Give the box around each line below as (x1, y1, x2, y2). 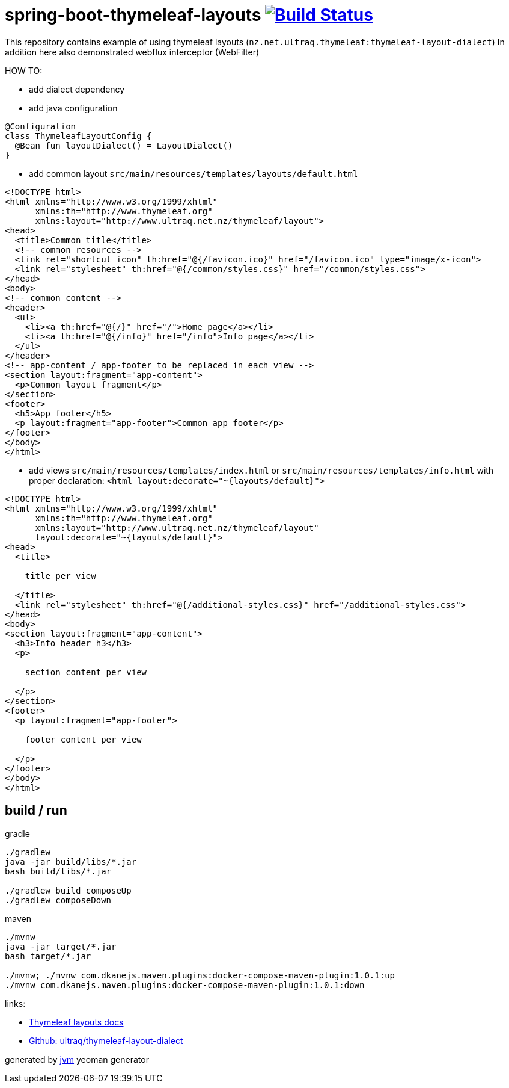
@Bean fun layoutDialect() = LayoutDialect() (14, 140, 233, 150)
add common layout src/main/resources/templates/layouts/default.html (29, 168, 358, 179)
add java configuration (29, 102, 118, 113)
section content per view (25, 667, 147, 677)
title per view (25, 570, 96, 581)
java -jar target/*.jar (5, 941, 117, 951)
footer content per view (25, 734, 142, 744)
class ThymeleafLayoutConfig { (5, 131, 152, 141)
